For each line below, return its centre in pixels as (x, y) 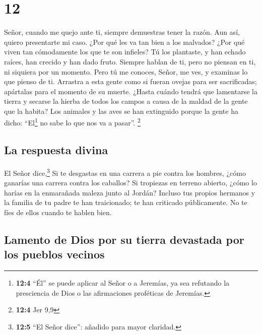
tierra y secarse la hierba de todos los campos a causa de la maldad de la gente (126, 101)
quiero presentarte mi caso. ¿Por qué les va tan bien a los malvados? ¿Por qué (124, 42)
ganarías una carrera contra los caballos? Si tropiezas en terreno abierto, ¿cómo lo (130, 183)
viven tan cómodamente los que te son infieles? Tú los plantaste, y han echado (125, 52)
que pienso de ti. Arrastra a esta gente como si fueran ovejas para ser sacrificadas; (130, 81)
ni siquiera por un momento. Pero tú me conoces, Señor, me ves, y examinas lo (126, 71)
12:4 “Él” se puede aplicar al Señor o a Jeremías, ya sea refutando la (123, 283)
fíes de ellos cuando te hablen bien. (58, 212)
